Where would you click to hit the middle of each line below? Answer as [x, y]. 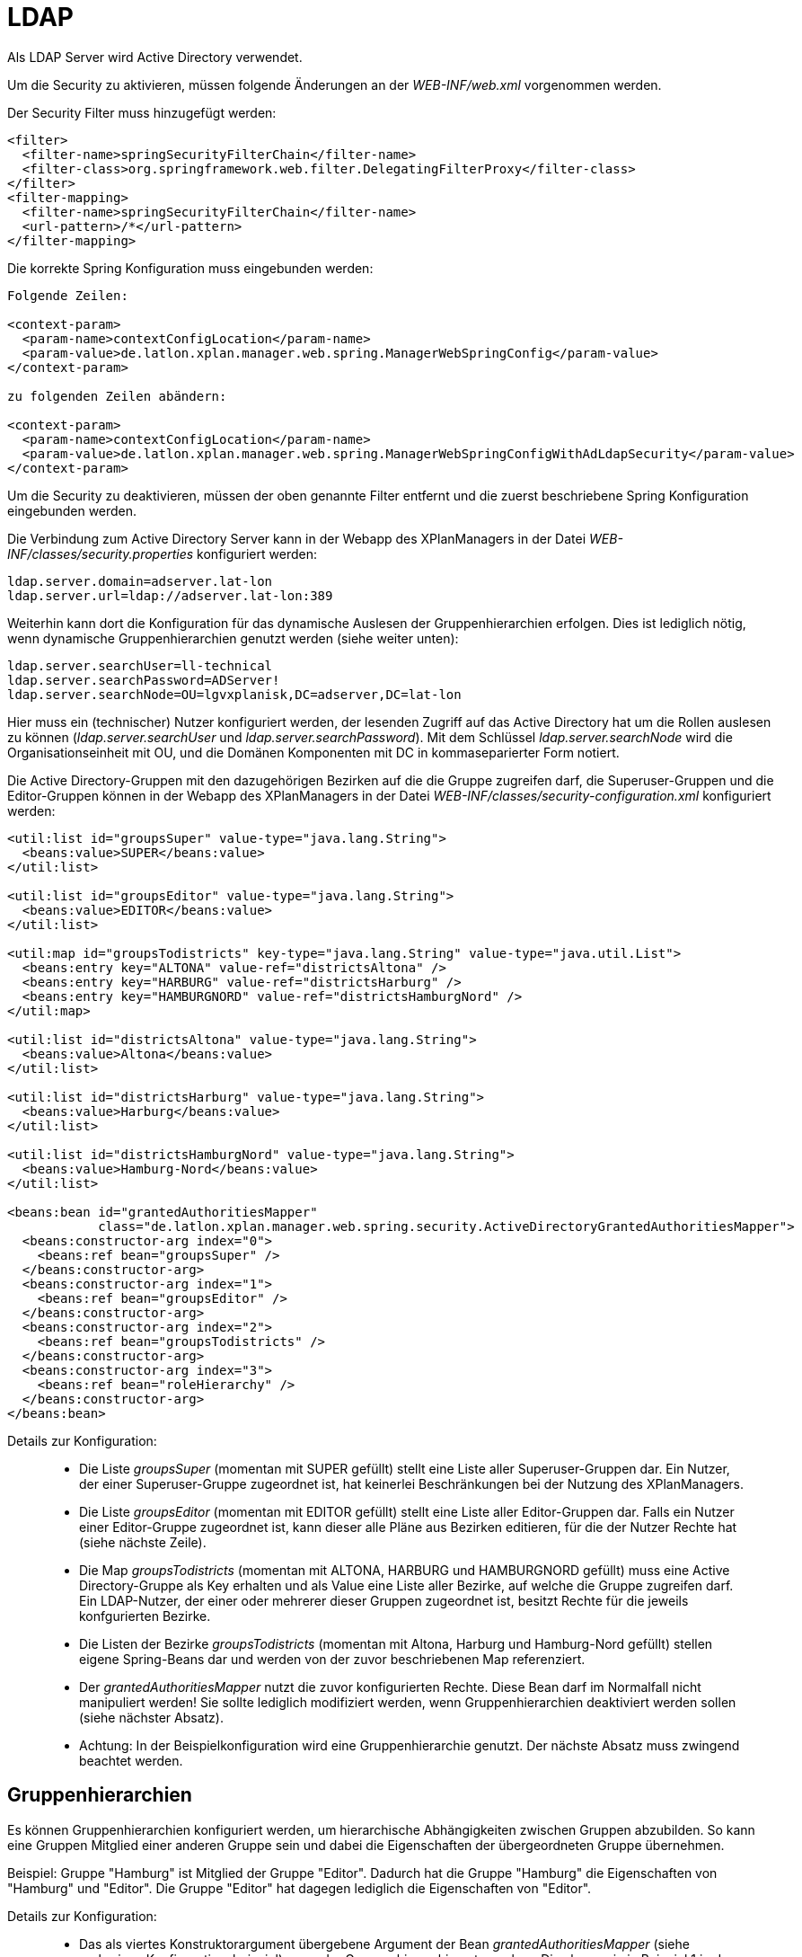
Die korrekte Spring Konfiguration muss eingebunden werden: [190, 268]
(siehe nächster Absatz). [151, 1717]
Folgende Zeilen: [68, 295]
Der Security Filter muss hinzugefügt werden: [142, 112]
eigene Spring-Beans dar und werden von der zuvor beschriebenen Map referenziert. [332, 1659]
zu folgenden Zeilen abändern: [117, 396]
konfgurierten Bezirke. [145, 1616]
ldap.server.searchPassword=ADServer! [144, 680]
